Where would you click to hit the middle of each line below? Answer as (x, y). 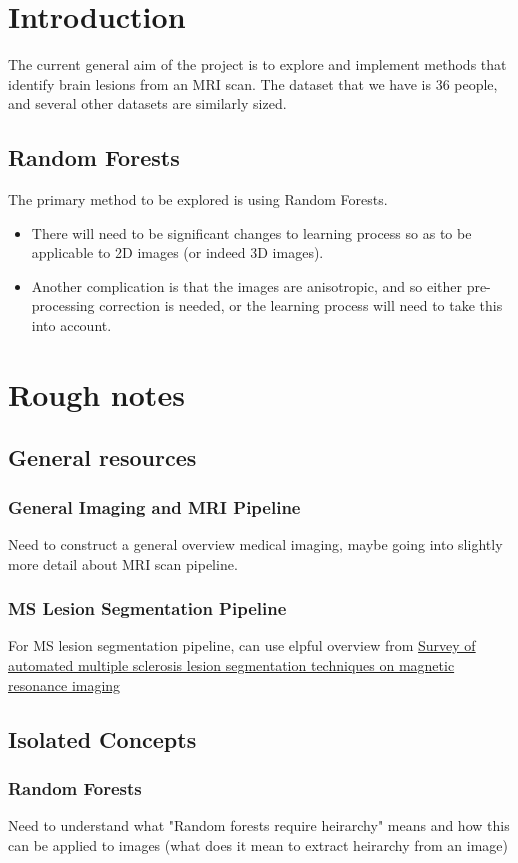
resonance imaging (64, 684)
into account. (71, 325)
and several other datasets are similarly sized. (147, 103)
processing (63, 305)
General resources (102, 457)
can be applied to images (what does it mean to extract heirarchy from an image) (258, 844)
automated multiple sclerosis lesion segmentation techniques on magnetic (231, 665)
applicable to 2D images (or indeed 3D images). (177, 252)
